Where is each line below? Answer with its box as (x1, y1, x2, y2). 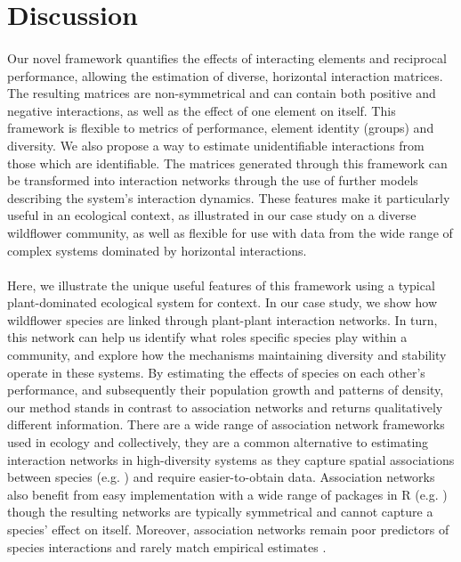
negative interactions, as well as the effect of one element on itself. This (7, 101, 396, 119)
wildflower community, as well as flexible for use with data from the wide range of (7, 223, 453, 241)
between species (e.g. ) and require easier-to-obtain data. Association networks (7, 468, 435, 486)
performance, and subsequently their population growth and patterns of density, (7, 380, 444, 399)
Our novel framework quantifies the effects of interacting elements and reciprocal (7, 48, 447, 67)
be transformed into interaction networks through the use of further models (7, 171, 418, 190)
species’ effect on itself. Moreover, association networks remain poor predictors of (7, 520, 449, 538)
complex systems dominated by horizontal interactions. (7, 240, 307, 259)
